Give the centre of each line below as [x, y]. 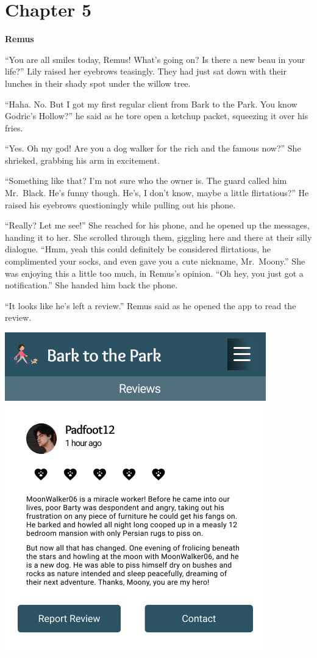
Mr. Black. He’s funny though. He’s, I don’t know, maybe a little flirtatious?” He [157, 193]
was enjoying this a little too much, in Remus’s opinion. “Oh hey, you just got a [154, 273]
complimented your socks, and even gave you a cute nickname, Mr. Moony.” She [155, 261]
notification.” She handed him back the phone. [91, 285]
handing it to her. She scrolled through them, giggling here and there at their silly [158, 237]
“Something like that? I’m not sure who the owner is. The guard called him [146, 181]
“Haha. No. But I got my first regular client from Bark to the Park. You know [151, 104]
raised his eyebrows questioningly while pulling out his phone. [120, 204]
